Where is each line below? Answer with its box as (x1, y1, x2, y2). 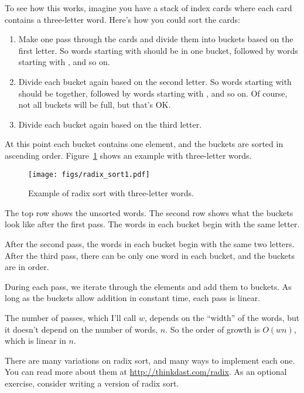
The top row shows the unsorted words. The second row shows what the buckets (5, 206, 293, 218)
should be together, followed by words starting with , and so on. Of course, (18, 87, 288, 99)
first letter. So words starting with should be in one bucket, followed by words (18, 44, 298, 56)
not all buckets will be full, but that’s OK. (18, 98, 171, 111)
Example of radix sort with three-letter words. (28, 187, 194, 199)
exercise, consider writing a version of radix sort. (5, 377, 179, 389)
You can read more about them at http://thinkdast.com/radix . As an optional (5, 365, 287, 378)
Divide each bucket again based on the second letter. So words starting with (18, 75, 292, 87)
